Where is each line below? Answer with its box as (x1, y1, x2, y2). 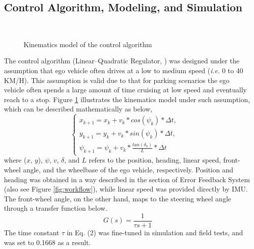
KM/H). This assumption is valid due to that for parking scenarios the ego (4, 75, 230, 85)
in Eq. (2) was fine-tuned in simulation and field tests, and (66, 227, 243, 238)
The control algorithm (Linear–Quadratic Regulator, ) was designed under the (4, 55, 240, 66)
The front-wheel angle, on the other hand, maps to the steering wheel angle (4, 193, 231, 203)
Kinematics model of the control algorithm (24, 39, 152, 49)
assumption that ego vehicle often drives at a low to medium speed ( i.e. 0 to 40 (4, 65, 243, 75)
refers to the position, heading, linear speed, (88, 155, 221, 165)
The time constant (4, 227, 59, 238)
